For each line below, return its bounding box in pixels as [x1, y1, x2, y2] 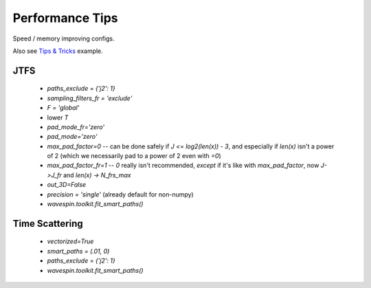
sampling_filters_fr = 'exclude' [47, 93, 133, 102]
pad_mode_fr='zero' [47, 122, 105, 131]
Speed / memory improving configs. [12, 34, 115, 43]
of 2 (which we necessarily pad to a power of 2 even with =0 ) [47, 152, 221, 160]
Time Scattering [12, 217, 83, 230]
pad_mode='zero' [47, 133, 98, 141]
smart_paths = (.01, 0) [47, 247, 110, 255]
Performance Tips [12, 10, 118, 25]
